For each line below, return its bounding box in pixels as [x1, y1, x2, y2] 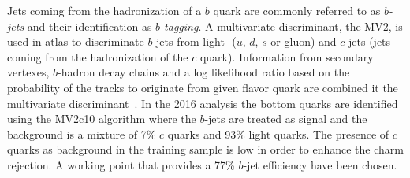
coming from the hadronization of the [7, 48, 188, 65]
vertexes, [7, 64, 50, 80]
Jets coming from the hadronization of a [7, 2, 202, 18]
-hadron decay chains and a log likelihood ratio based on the [58, 64, 350, 80]
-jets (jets [345, 33, 391, 50]
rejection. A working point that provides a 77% [7, 156, 235, 172]
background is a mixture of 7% [7, 125, 156, 142]
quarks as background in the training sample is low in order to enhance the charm [7, 141, 404, 158]
